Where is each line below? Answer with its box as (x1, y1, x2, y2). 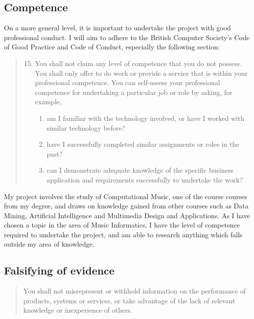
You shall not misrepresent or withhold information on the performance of (23, 286, 246, 296)
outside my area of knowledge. (4, 239, 94, 249)
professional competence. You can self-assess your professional (35, 77, 220, 88)
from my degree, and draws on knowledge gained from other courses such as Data (4, 201, 249, 211)
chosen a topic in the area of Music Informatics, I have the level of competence (4, 220, 240, 230)
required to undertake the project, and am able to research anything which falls (4, 229, 243, 239)
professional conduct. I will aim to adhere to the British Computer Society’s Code (4, 32, 250, 42)
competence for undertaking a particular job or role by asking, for (35, 87, 232, 97)
